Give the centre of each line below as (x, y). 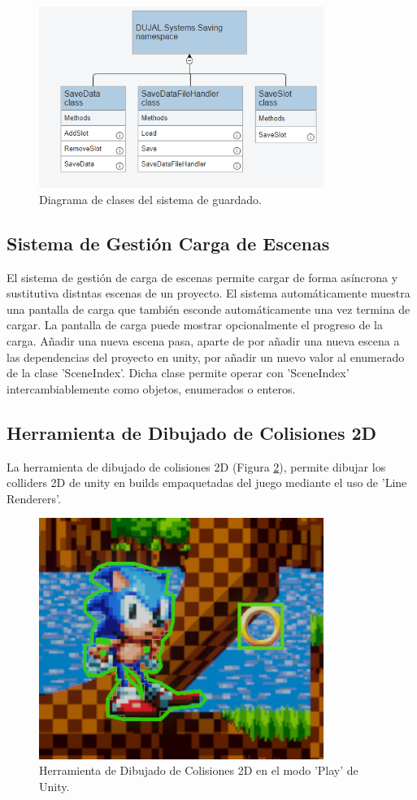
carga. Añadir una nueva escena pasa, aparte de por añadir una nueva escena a (203, 341)
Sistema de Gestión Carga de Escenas (168, 243)
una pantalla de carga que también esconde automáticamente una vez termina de (208, 309)
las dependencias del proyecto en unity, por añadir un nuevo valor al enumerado (206, 357)
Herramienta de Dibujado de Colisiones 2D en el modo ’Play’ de (199, 770)
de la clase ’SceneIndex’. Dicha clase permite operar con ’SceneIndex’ (178, 373)
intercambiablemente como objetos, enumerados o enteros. (151, 388)
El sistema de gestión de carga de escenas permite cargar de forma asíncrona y (202, 277)
